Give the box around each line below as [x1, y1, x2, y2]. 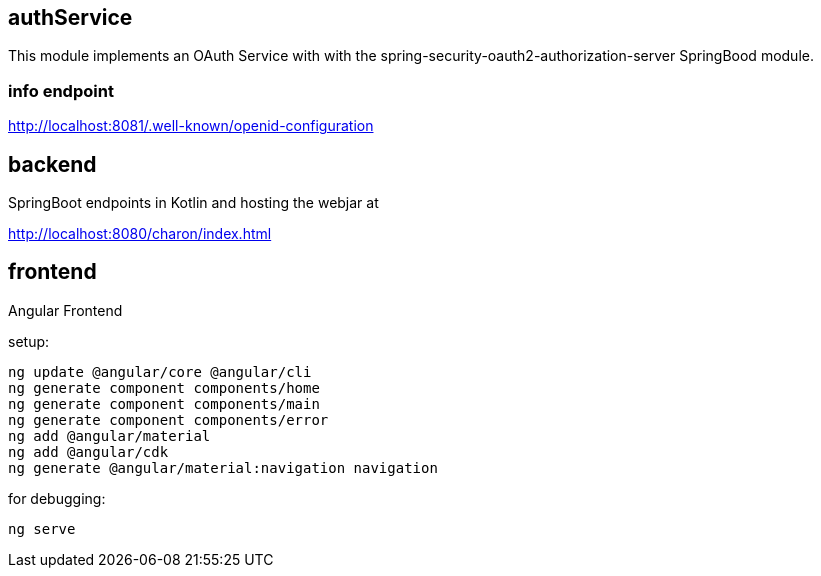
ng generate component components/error [8, 411, 329, 428]
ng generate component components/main [8, 395, 320, 412]
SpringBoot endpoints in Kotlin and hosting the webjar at [8, 194, 379, 212]
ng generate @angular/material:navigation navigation [8, 459, 438, 476]
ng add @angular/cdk [8, 443, 169, 460]
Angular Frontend [8, 301, 123, 319]
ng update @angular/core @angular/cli [8, 363, 312, 380]
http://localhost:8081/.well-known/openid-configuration [8, 117, 374, 135]
